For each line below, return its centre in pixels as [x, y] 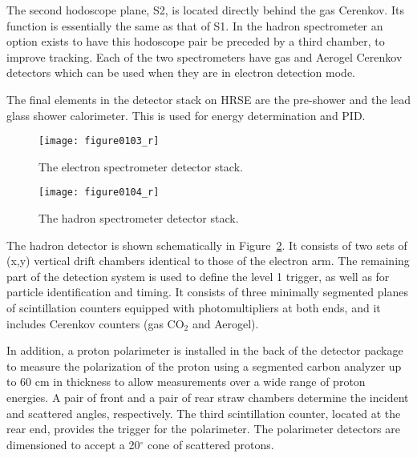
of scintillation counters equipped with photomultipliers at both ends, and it [194, 308]
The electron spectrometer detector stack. [141, 166]
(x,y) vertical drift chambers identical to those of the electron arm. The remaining [208, 261]
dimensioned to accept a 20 [73, 444]
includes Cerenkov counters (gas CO [95, 323]
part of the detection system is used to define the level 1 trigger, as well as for [198, 276]
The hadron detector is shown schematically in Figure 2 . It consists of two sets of [207, 245]
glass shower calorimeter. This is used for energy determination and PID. [186, 115]
